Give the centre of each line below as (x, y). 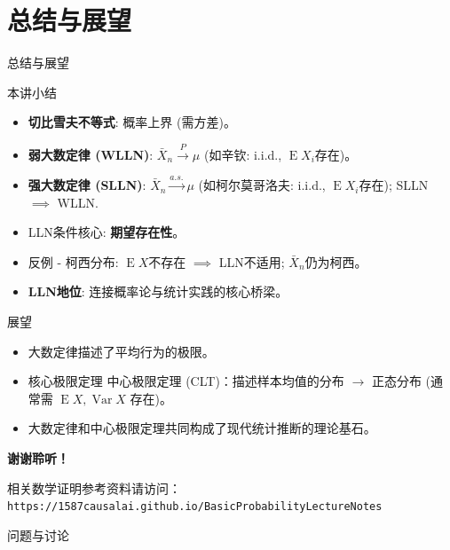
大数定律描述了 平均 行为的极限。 (121, 351)
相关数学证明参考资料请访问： (94, 487)
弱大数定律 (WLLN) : (91, 154)
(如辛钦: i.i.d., (243, 154)
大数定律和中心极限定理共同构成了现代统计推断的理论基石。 (202, 428)
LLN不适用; (252, 261)
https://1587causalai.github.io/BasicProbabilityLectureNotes (195, 507)
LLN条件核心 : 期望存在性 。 (107, 232)
